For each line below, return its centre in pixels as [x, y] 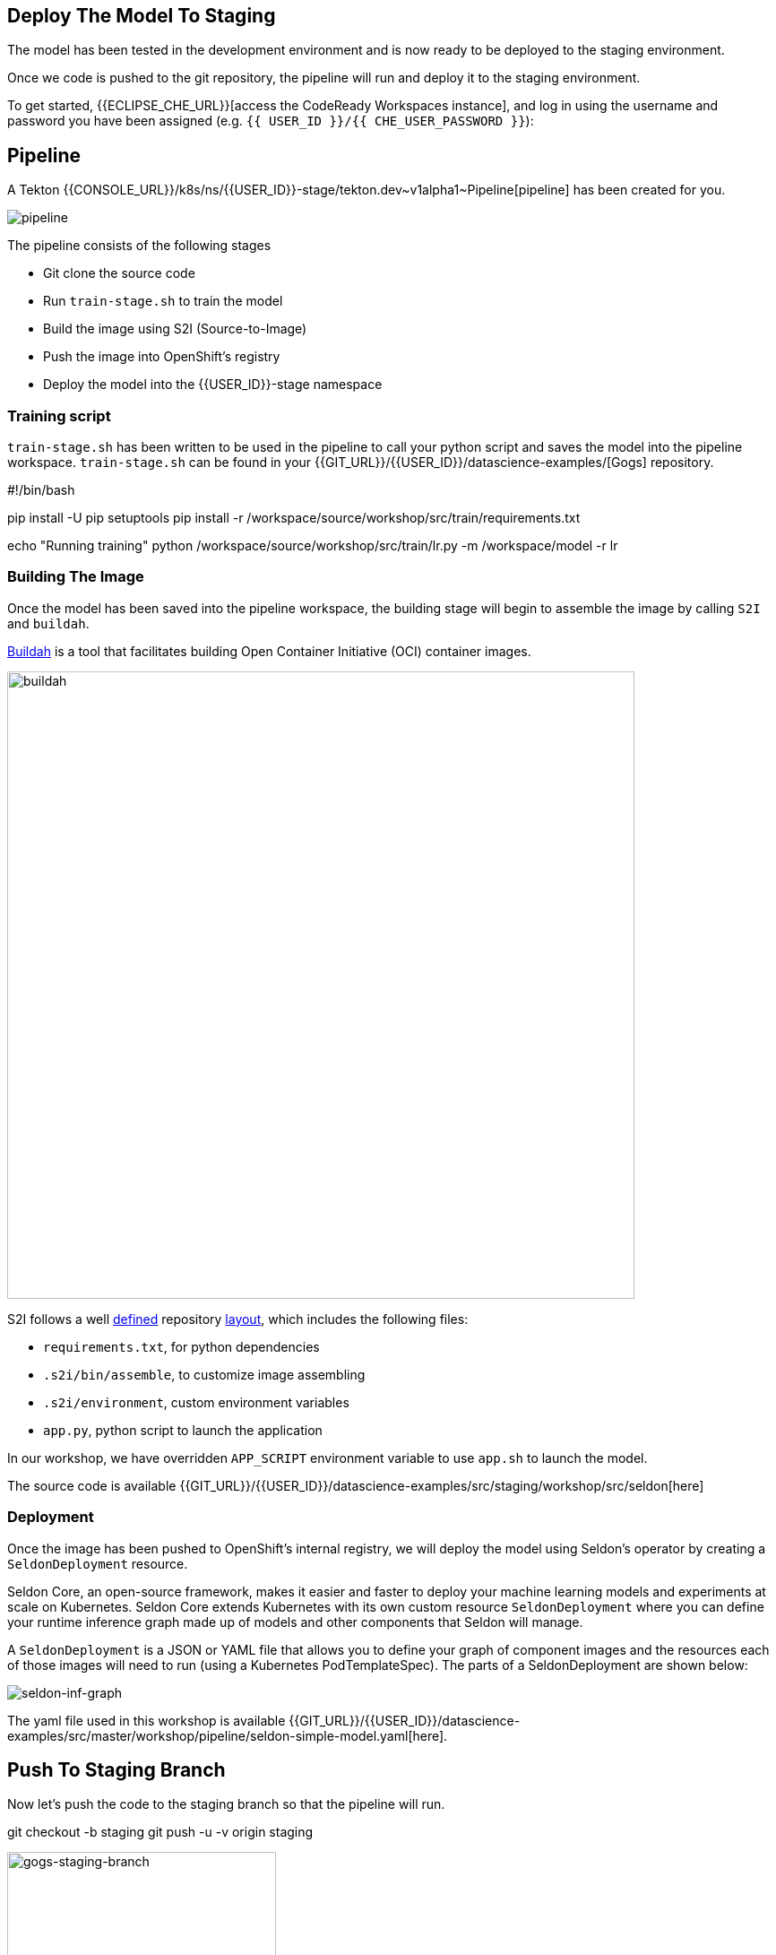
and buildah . [48, 623]
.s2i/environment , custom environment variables [196, 1402]
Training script [59, 415]
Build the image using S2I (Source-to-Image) [175, 329]
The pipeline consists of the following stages [139, 246]
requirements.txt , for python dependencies [181, 1346]
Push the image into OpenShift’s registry [162, 357]
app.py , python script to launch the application [183, 1430]
